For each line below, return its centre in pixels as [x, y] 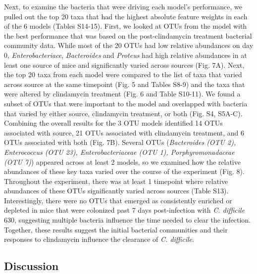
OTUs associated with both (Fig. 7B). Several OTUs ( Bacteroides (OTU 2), [120, 142]
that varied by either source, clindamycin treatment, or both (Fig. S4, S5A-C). [123, 113]
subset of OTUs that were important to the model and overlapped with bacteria [126, 103]
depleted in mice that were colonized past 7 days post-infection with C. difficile [125, 210]
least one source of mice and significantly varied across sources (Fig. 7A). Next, [124, 65]
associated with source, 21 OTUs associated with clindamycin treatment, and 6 [124, 132]
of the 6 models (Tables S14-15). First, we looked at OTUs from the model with [126, 26]
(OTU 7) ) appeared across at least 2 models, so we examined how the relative [122, 161]
